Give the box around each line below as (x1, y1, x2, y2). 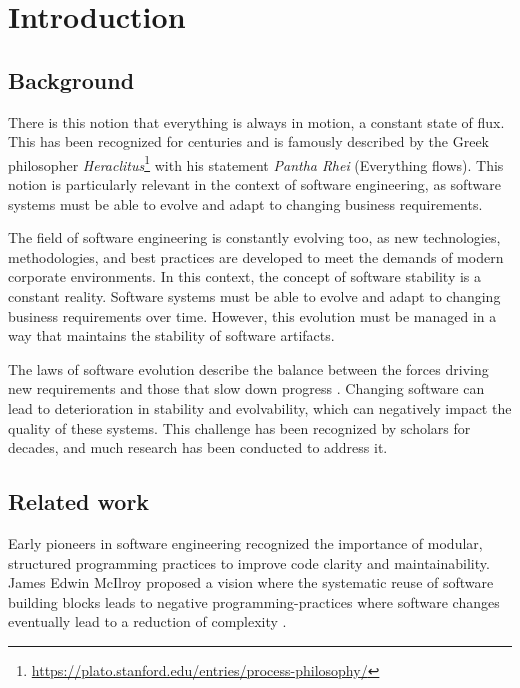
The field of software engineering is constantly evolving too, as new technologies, (8, 227, 501, 248)
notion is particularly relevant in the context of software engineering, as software (8, 174, 501, 195)
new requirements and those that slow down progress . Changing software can (8, 378, 485, 399)
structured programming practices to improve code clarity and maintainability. (8, 552, 490, 573)
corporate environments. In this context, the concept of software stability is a (8, 266, 482, 287)
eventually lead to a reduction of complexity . (8, 611, 287, 632)
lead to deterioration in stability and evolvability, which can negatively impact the (8, 397, 512, 418)
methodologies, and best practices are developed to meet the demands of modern (8, 246, 504, 267)
